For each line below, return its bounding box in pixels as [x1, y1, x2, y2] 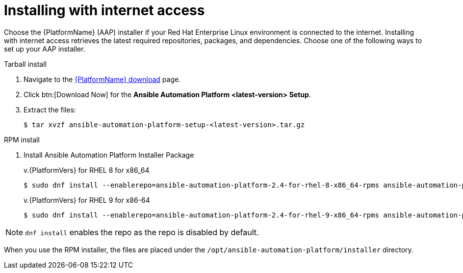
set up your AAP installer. [4, 44, 85, 53]
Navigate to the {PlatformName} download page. [24, 75, 181, 83]
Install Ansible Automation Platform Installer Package [24, 150, 194, 159]
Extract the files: [24, 105, 77, 114]
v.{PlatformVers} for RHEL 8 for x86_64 [24, 165, 150, 174]
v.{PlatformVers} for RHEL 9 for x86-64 [24, 195, 150, 204]
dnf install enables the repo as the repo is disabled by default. [25, 227, 259, 237]
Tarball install [4, 59, 47, 68]
